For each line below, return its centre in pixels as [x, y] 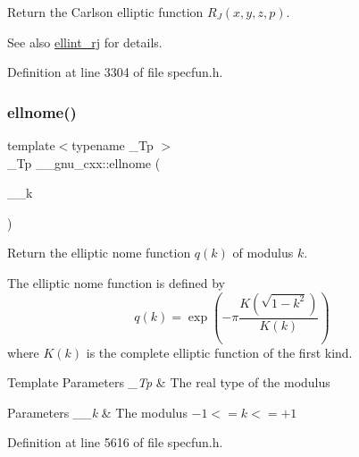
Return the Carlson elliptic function [105, 12]
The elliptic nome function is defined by [116, 282]
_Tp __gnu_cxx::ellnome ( [84, 162]
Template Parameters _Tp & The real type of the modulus [169, 382]
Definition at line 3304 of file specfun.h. [115, 72]
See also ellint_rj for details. [85, 42]
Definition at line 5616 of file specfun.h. [115, 442]
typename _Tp [113, 145]
